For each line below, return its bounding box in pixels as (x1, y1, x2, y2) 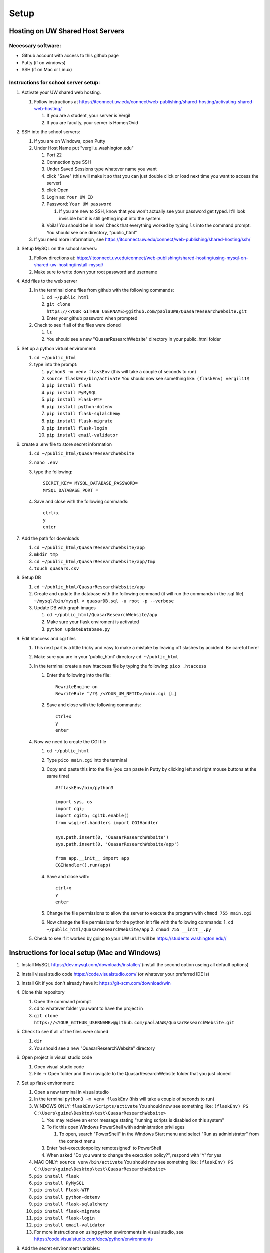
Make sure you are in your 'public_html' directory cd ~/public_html (34, 654, 179, 660)
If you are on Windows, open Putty (34, 138, 106, 144)
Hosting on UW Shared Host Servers (9, 27, 125, 35)
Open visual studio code (34, 1063, 84, 1070)
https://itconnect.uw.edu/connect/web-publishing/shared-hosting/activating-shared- (79, 98, 254, 105)
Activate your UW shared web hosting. (21, 89, 101, 95)
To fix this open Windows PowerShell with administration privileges (46, 1124, 185, 1130)
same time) (46, 773, 70, 779)
